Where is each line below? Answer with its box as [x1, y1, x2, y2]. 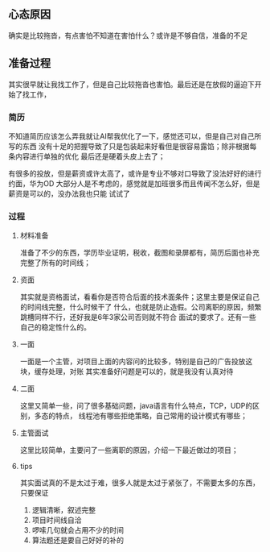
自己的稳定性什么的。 [19, 322, 91, 332]
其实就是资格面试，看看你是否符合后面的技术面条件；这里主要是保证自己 [19, 293, 260, 302]
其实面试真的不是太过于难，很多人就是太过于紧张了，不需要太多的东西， [19, 478, 260, 488]
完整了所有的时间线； [19, 258, 91, 268]
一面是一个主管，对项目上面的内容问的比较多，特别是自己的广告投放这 [19, 357, 253, 367]
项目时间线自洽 [31, 515, 82, 525]
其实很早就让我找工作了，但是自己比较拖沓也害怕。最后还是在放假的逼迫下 [8, 79, 255, 89]
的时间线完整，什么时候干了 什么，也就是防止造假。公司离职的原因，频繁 [19, 302, 262, 312]
